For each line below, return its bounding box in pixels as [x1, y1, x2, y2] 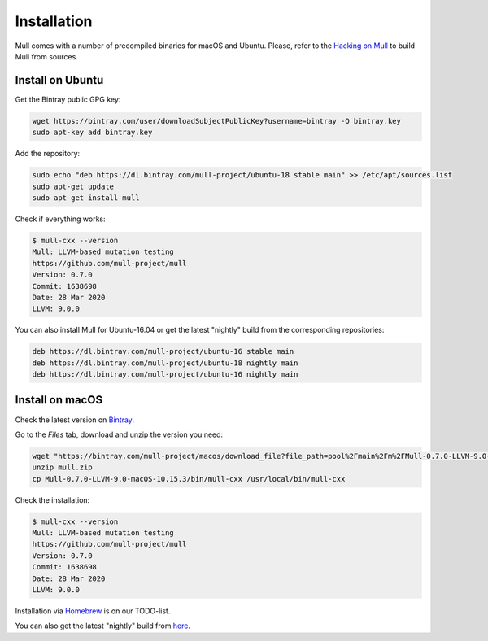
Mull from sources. [15, 51, 79, 61]
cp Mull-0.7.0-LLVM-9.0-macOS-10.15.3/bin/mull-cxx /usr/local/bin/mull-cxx [32, 474, 346, 483]
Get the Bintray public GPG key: [15, 94, 121, 104]
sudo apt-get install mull [32, 193, 140, 203]
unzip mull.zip [32, 463, 93, 472]
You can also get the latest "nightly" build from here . [15, 621, 191, 630]
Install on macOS [15, 393, 103, 407]
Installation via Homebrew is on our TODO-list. [15, 606, 171, 616]
